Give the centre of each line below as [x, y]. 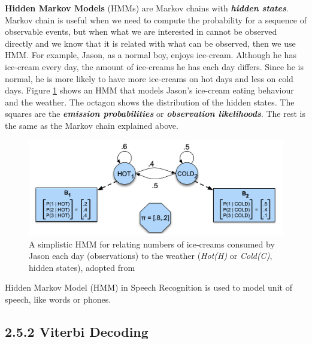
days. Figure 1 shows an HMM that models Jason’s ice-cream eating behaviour [149, 90]
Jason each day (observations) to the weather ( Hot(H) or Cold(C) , [151, 256]
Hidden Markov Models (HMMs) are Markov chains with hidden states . [147, 8]
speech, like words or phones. [58, 299]
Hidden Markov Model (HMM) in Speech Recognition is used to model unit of [149, 287]
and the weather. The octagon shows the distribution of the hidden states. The [150, 102]
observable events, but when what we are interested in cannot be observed [141, 31]
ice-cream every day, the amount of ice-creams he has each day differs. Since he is [154, 66]
